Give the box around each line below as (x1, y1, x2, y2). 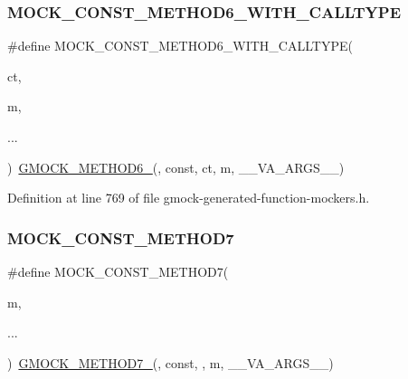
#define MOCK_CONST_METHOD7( (7, 262, 229, 280)
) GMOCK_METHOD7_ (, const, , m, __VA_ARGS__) (7, 353, 334, 372)
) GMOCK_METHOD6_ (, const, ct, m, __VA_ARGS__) (7, 157, 345, 176)
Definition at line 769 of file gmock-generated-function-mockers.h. (7, 188, 370, 207)
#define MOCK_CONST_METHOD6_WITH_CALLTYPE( (7, 36, 353, 55)
